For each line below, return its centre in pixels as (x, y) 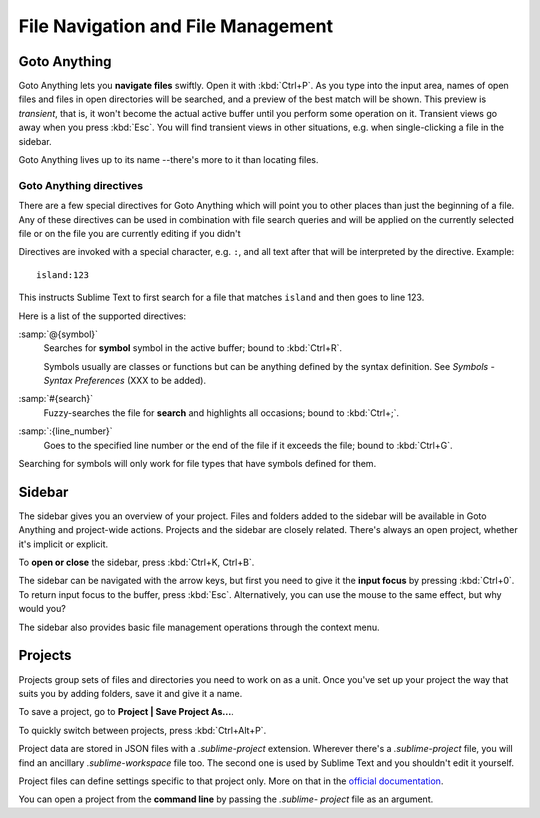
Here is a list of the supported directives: (102, 316)
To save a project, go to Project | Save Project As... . (126, 712)
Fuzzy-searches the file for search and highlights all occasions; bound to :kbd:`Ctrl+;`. (221, 412)
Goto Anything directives (81, 185)
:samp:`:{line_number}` (66, 431)
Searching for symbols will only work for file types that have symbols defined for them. (197, 464)
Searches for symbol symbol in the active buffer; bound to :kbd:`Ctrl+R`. (193, 348)
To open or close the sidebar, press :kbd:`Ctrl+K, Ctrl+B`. (136, 562)
